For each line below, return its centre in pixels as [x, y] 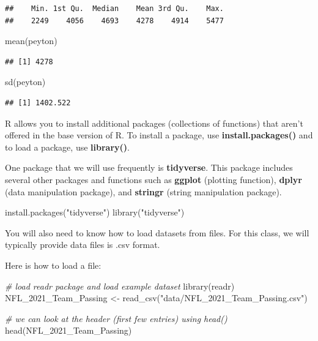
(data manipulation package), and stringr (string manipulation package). [143, 191]
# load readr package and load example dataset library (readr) [120, 286]
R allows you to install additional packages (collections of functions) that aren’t [154, 123]
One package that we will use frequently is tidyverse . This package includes [149, 167]
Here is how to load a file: [53, 265]
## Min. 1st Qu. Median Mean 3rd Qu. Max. [114, 9]
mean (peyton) [31, 41]
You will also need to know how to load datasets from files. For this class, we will [157, 232]
